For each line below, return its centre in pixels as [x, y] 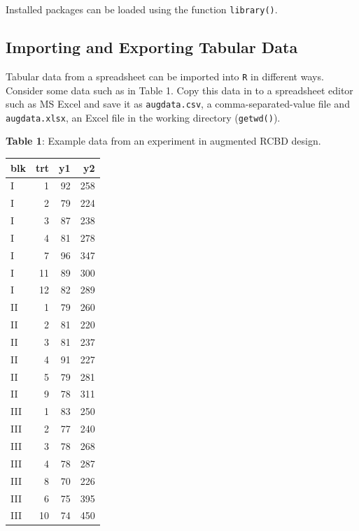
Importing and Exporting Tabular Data [152, 47]
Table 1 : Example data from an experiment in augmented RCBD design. [163, 141]
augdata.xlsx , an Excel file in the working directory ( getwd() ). [143, 117]
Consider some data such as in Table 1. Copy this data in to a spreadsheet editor [179, 90]
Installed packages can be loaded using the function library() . [142, 9]
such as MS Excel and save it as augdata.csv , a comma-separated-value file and [178, 104]
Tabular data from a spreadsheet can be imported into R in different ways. [165, 76]
